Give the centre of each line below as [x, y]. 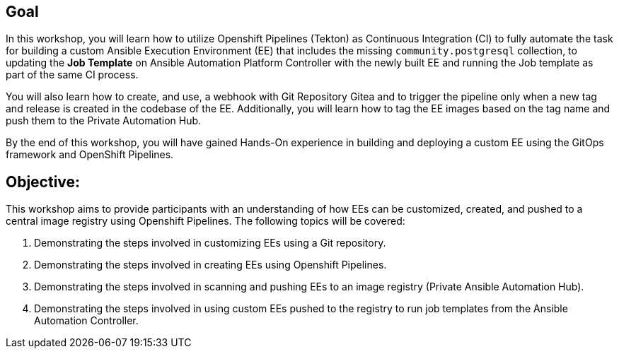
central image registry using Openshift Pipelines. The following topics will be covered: [206, 221]
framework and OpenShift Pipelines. [90, 155]
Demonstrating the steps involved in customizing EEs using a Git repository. [210, 243]
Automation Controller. [86, 321]
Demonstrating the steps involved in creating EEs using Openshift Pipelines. [210, 265]
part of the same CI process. [72, 75]
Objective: [43, 182]
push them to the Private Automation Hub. [104, 121]
